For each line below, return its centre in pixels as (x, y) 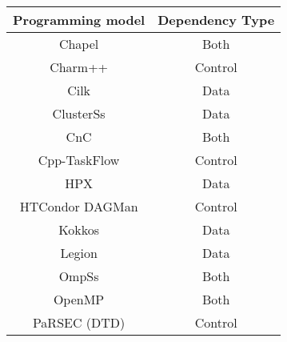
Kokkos (79, 229)
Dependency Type (216, 20)
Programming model (79, 20)
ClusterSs (79, 113)
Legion (79, 253)
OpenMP (79, 299)
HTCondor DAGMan (79, 206)
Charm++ (79, 67)
